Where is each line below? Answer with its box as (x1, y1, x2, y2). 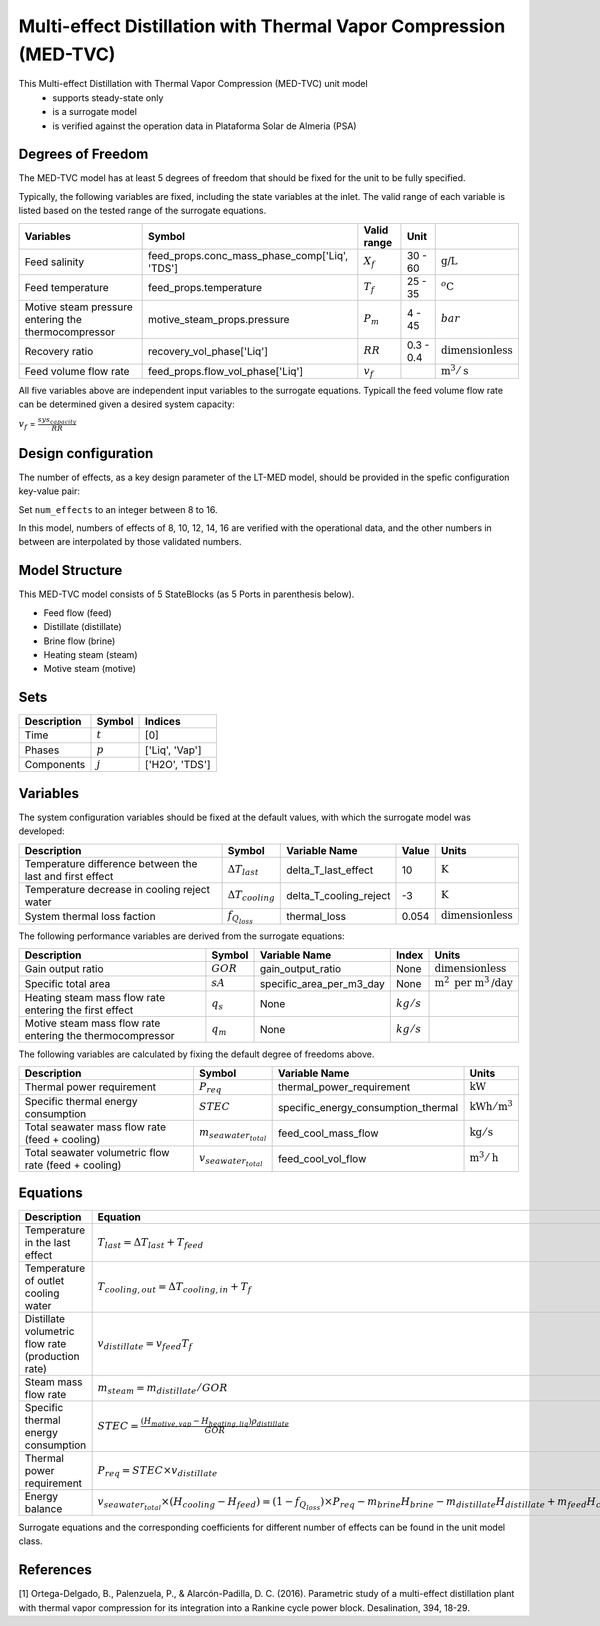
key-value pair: (18, 485, 80, 497)
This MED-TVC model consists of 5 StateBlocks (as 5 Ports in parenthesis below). (18, 588, 355, 600)
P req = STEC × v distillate (97, 1463, 218, 1479)
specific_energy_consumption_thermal (277, 1100, 459, 1114)
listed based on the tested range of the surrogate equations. (18, 205, 267, 217)
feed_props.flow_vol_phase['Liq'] (147, 364, 304, 378)
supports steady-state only (52, 91, 164, 104)
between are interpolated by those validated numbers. (18, 536, 242, 548)
